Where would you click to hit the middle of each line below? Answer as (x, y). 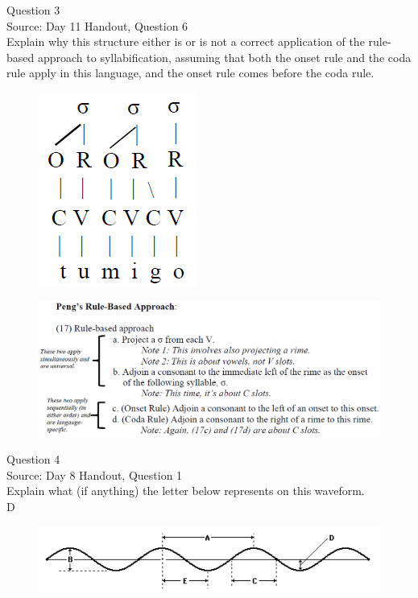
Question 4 (33, 459)
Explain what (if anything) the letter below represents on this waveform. (186, 491)
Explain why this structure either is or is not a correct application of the (186, 41)
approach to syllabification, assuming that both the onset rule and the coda (224, 57)
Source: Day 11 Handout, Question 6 (97, 25)
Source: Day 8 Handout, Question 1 (95, 474)
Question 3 (33, 10)
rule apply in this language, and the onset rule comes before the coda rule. (190, 73)
